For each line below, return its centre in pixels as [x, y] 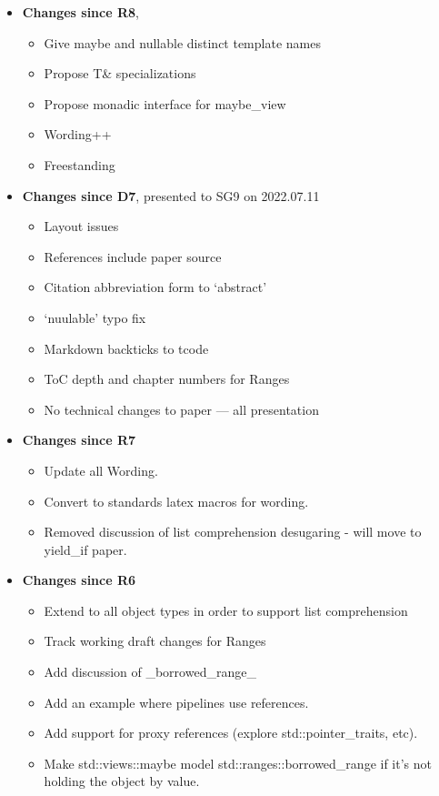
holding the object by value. [122, 781]
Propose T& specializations [120, 73]
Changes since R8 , [80, 12]
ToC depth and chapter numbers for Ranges [167, 379]
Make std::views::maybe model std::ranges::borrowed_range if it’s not [238, 763]
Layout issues [81, 226]
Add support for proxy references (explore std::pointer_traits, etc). [231, 733]
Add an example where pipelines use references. [176, 702]
